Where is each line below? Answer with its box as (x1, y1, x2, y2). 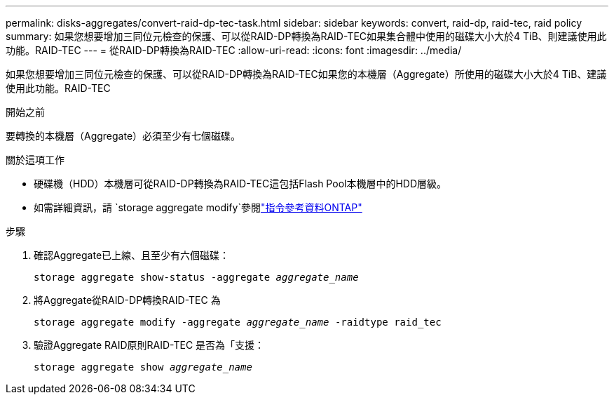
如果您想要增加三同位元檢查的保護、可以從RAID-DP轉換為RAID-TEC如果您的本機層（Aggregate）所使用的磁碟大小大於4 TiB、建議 (6, 68, 607, 80)
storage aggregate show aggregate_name (34, 361, 252, 373)
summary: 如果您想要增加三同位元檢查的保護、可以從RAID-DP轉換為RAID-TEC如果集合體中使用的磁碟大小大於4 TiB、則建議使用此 (6, 30, 607, 42)
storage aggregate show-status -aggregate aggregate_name (34, 272, 359, 283)
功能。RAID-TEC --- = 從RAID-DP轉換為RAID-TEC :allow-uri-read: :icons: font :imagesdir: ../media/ (6, 44, 462, 56)
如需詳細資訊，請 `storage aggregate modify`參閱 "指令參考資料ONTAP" (34, 201, 362, 213)
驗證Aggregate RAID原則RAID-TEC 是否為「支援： (34, 339, 265, 351)
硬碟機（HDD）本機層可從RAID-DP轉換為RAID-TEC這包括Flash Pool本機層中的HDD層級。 (34, 178, 447, 189)
